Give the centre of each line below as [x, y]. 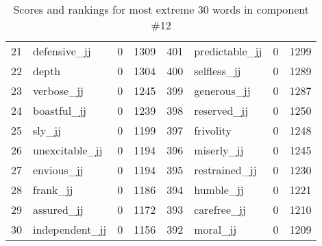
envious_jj [58, 170]
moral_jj [215, 229]
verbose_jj [58, 91]
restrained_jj [225, 170]
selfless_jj [218, 71]
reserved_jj [221, 110]
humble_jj [219, 190]
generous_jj [222, 91]
